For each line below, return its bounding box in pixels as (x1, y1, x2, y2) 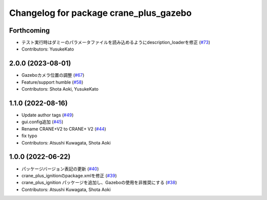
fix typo (21, 133, 37, 139)
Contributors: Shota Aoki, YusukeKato (21, 86, 99, 92)
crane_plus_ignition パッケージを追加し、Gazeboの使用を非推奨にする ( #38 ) (21, 180, 178, 186)
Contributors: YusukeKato (21, 46, 74, 52)
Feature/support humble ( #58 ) (21, 79, 84, 85)
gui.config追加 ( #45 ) (21, 119, 64, 125)
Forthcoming (9, 26, 50, 35)
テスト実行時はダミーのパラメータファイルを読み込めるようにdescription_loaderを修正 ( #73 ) (21, 40, 210, 46)
